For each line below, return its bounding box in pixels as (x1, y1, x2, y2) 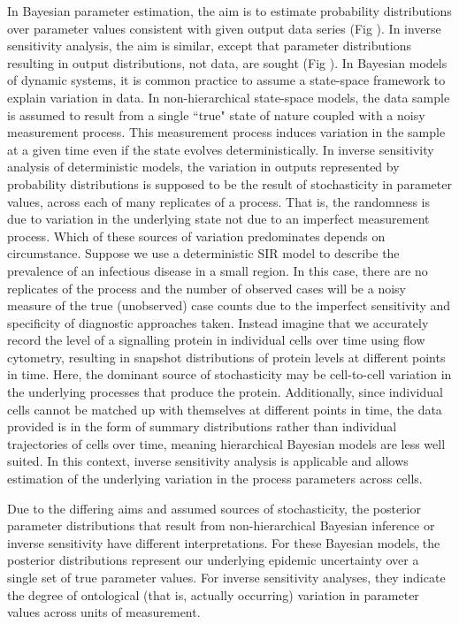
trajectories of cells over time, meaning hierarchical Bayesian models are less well (7, 434, 446, 453)
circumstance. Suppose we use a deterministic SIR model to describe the (7, 244, 400, 263)
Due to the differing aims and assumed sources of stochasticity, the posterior (7, 498, 421, 517)
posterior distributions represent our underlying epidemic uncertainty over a (7, 551, 419, 569)
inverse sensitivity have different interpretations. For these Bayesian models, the (7, 533, 440, 552)
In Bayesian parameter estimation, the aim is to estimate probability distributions (7, 2, 452, 19)
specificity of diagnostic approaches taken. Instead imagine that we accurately (7, 313, 429, 331)
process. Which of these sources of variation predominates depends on (7, 226, 386, 245)
